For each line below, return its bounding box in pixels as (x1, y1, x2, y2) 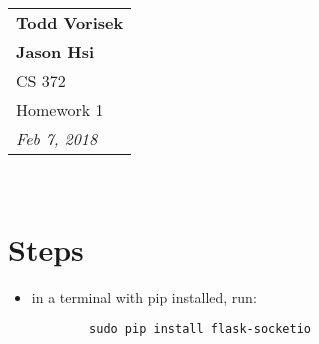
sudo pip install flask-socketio (89, 322, 311, 337)
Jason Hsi (16, 40, 95, 63)
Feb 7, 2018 (16, 127, 98, 150)
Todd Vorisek (16, 11, 124, 34)
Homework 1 (16, 98, 104, 121)
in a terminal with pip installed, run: (31, 286, 257, 307)
